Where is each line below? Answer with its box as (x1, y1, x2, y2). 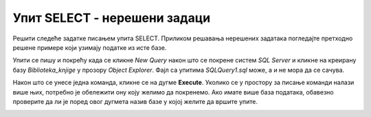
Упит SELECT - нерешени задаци (12, 10, 211, 25)
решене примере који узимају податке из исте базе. (12, 43, 167, 51)
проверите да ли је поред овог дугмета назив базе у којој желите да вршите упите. (12, 97, 258, 105)
